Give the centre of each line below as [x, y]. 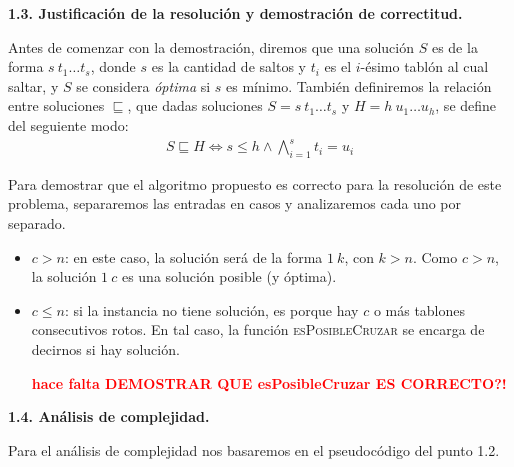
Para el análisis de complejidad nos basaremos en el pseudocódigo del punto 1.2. [254, 449]
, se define [466, 105]
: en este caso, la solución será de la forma [193, 256]
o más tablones [419, 309]
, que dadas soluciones [195, 105]
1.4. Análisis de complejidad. [109, 416]
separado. [37, 223]
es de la [454, 46]
